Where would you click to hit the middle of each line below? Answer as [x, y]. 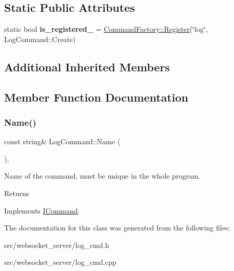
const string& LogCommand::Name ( [62, 141]
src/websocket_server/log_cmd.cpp [60, 262]
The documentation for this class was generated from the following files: [117, 228]
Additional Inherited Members [87, 66]
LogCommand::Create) [40, 39]
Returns [17, 193]
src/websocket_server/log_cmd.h [57, 245]
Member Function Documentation [96, 97]
